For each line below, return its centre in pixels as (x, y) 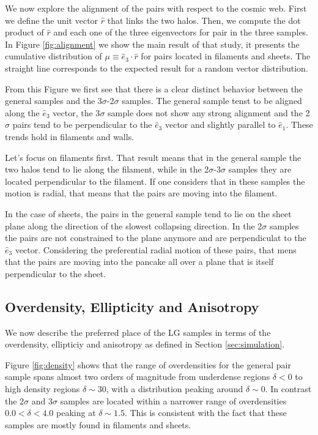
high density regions (43, 389)
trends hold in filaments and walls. (70, 136)
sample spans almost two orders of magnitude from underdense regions (138, 377)
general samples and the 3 (54, 101)
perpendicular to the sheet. (56, 273)
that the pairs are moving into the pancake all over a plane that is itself (139, 262)
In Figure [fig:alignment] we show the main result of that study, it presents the (152, 44)
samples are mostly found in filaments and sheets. (98, 424)
